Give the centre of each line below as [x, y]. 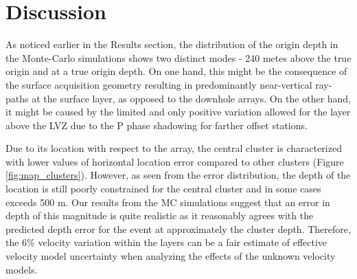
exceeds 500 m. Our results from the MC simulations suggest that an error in [168, 202]
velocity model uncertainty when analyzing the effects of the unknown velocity [171, 256]
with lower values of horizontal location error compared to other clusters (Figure [175, 161]
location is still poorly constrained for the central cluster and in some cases [163, 189]
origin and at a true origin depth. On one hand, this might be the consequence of [176, 71]
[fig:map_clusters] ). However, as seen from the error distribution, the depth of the [178, 175]
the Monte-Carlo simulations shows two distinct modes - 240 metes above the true [178, 57]
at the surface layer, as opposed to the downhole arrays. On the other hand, [192, 98]
